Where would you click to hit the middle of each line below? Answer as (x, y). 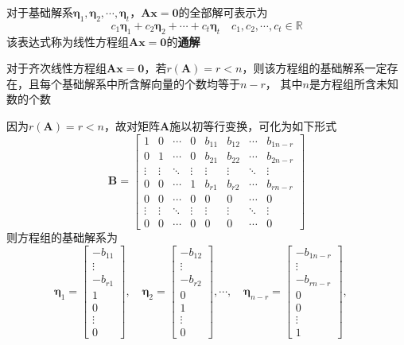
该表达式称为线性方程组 (68, 41)
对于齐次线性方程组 (56, 68)
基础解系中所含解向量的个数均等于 (151, 83)
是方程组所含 (342, 83)
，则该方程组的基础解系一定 (315, 68)
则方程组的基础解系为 (62, 237)
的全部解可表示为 (223, 12)
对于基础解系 (40, 12)
